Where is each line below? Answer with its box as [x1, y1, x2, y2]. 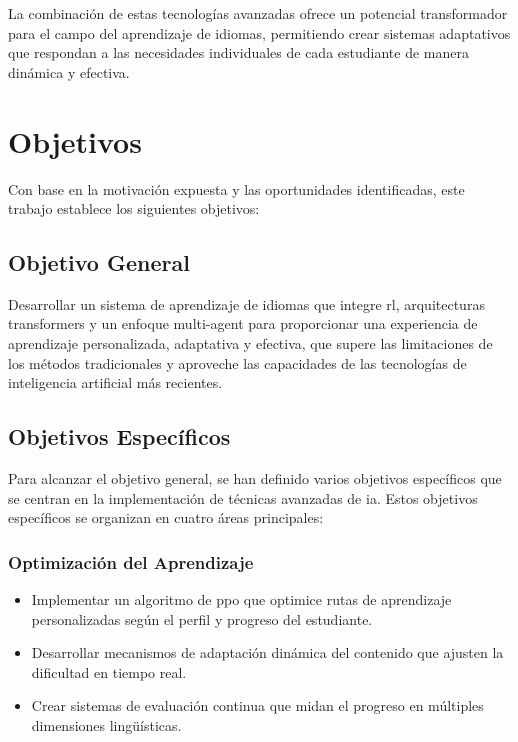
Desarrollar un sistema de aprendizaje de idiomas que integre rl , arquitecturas [8, 293, 485, 314]
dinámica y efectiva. [8, 61, 130, 82]
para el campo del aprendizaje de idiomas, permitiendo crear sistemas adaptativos [8, 22, 511, 43]
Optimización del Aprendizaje [8, 549, 254, 574]
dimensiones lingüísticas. [31, 715, 182, 736]
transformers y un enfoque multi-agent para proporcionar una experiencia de [8, 313, 478, 334]
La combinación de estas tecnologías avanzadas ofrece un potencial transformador [8, 3, 508, 23]
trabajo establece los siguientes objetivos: [8, 198, 260, 219]
